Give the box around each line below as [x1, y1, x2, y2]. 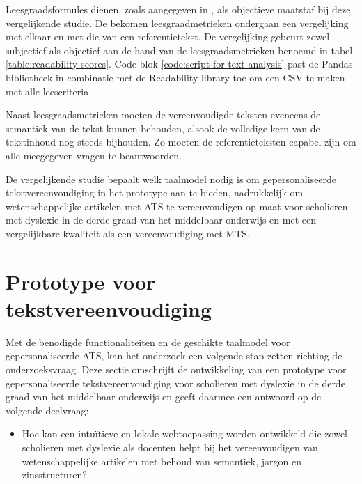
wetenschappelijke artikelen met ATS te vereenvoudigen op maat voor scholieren [6, 198, 348, 213]
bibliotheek [6, 70, 53, 84]
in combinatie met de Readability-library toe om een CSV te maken [55, 70, 345, 84]
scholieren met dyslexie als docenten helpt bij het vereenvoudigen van [22, 439, 318, 454]
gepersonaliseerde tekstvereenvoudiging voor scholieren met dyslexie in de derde [6, 375, 345, 390]
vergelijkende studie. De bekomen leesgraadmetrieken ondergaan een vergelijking [6, 15, 349, 30]
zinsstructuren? [22, 467, 87, 482]
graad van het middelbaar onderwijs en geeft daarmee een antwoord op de [6, 389, 322, 404]
